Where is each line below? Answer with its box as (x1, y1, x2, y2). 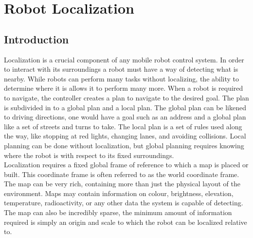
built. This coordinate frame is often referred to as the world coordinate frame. (4, 169, 239, 179)
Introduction (4, 31, 69, 46)
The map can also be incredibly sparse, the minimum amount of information (4, 207, 232, 218)
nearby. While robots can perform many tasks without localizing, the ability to (4, 73, 239, 83)
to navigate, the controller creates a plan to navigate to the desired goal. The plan (4, 92, 249, 102)
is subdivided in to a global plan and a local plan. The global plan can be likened (4, 102, 246, 112)
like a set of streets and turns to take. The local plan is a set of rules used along (4, 121, 242, 131)
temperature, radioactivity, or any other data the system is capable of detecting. (4, 198, 243, 208)
